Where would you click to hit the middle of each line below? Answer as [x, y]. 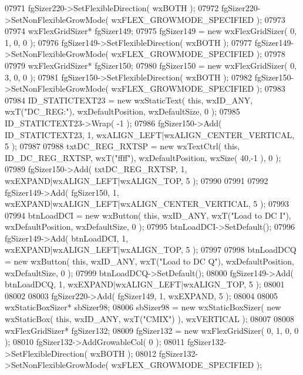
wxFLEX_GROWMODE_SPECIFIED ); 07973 [198, 19]
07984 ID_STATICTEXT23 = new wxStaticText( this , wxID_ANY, [129, 100]
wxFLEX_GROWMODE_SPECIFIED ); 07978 [198, 54]
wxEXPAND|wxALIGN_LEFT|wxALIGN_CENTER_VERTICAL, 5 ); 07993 [147, 204]
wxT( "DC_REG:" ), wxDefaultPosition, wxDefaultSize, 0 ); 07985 [122, 111]
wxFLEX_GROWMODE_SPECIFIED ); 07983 [198, 88]
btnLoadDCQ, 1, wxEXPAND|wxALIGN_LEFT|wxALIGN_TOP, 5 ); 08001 [145, 284]
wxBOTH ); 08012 [123, 353]
